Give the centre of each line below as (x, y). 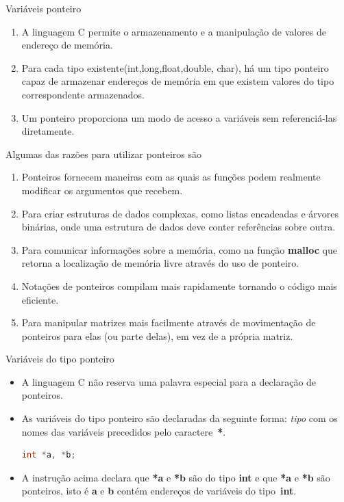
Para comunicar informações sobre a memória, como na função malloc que (179, 249)
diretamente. (48, 131)
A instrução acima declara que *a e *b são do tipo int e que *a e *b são (176, 477)
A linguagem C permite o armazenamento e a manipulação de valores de (174, 31)
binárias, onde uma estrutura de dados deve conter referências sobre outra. (179, 227)
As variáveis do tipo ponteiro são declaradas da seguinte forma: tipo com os (180, 418)
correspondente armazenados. (83, 94)
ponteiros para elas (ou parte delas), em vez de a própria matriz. (157, 335)
